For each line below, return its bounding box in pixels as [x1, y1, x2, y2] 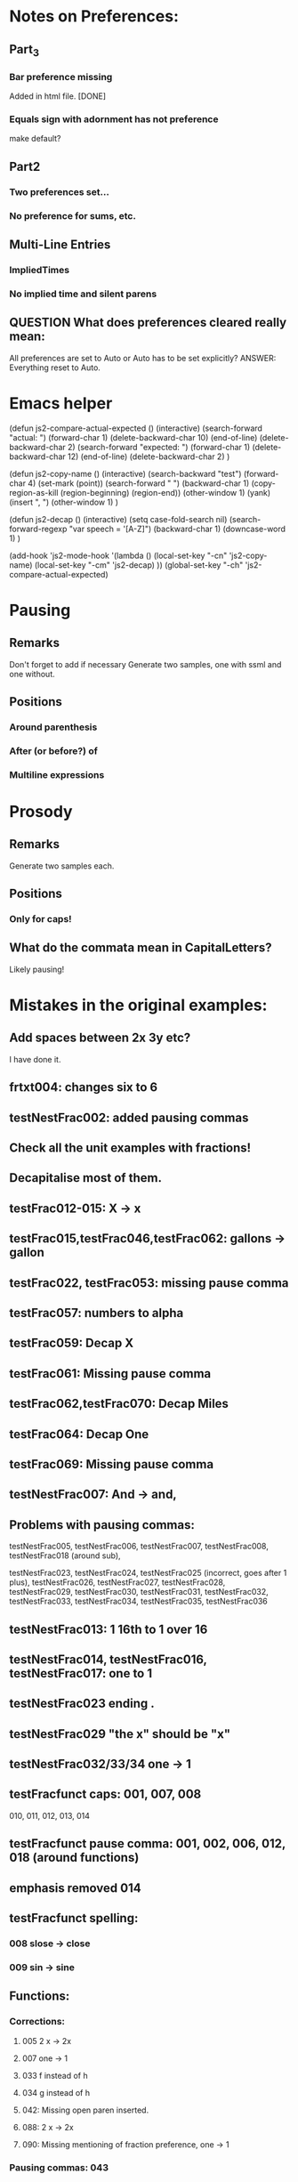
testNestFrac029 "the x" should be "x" [9, 1726, 231, 1742]
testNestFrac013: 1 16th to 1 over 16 [9, 1621, 208, 1636]
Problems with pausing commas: [9, 1517, 196, 1532]
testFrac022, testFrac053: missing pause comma [9, 1275, 289, 1290]
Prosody [9, 801, 73, 821]
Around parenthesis [9, 721, 98, 733]
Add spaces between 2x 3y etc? [9, 1030, 191, 1046]
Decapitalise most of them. [9, 1170, 163, 1185]
